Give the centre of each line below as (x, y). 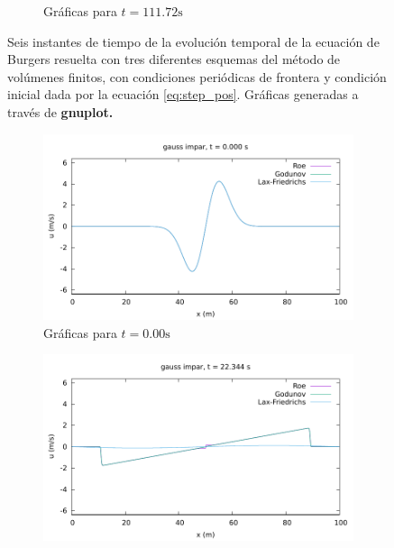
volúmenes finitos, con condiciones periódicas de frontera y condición (197, 76)
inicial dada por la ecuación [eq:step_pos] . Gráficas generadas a (183, 94)
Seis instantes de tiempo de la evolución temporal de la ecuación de (193, 41)
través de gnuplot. (60, 111)
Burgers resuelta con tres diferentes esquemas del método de (174, 59)
